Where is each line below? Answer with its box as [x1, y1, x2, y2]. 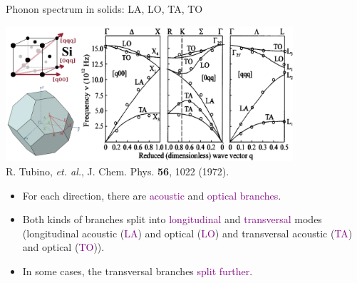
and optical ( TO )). [22, 240, 105, 254]
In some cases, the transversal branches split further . [22, 263, 253, 278]
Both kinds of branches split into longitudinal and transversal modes [22, 212, 322, 227]
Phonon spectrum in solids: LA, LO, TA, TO [6, 1, 203, 16]
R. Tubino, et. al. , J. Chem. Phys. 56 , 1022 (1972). [6, 163, 229, 178]
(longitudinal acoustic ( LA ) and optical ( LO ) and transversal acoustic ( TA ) [22, 225, 353, 240]
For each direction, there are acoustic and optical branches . [22, 187, 281, 202]
